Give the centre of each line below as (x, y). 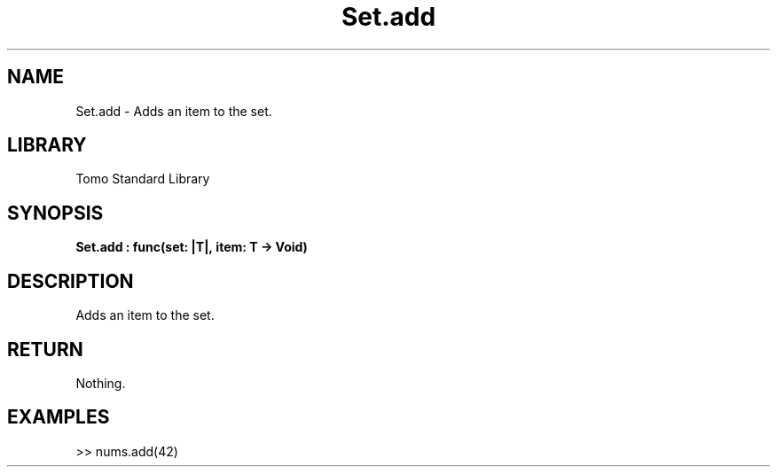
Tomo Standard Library (143, 179)
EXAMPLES (59, 417)
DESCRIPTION (71, 281)
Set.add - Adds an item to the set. (174, 111)
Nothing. (101, 383)
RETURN (45, 349)
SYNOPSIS (55, 213)
